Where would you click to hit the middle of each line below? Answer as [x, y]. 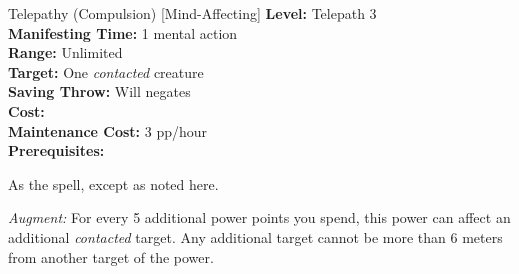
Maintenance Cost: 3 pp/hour [108, 130]
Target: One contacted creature [106, 71]
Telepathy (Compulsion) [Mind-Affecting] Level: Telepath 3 [192, 13]
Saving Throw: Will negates [99, 91]
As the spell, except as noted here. [113, 183]
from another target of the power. [111, 256]
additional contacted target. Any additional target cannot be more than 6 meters [255, 236]
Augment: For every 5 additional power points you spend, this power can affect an [259, 217]
